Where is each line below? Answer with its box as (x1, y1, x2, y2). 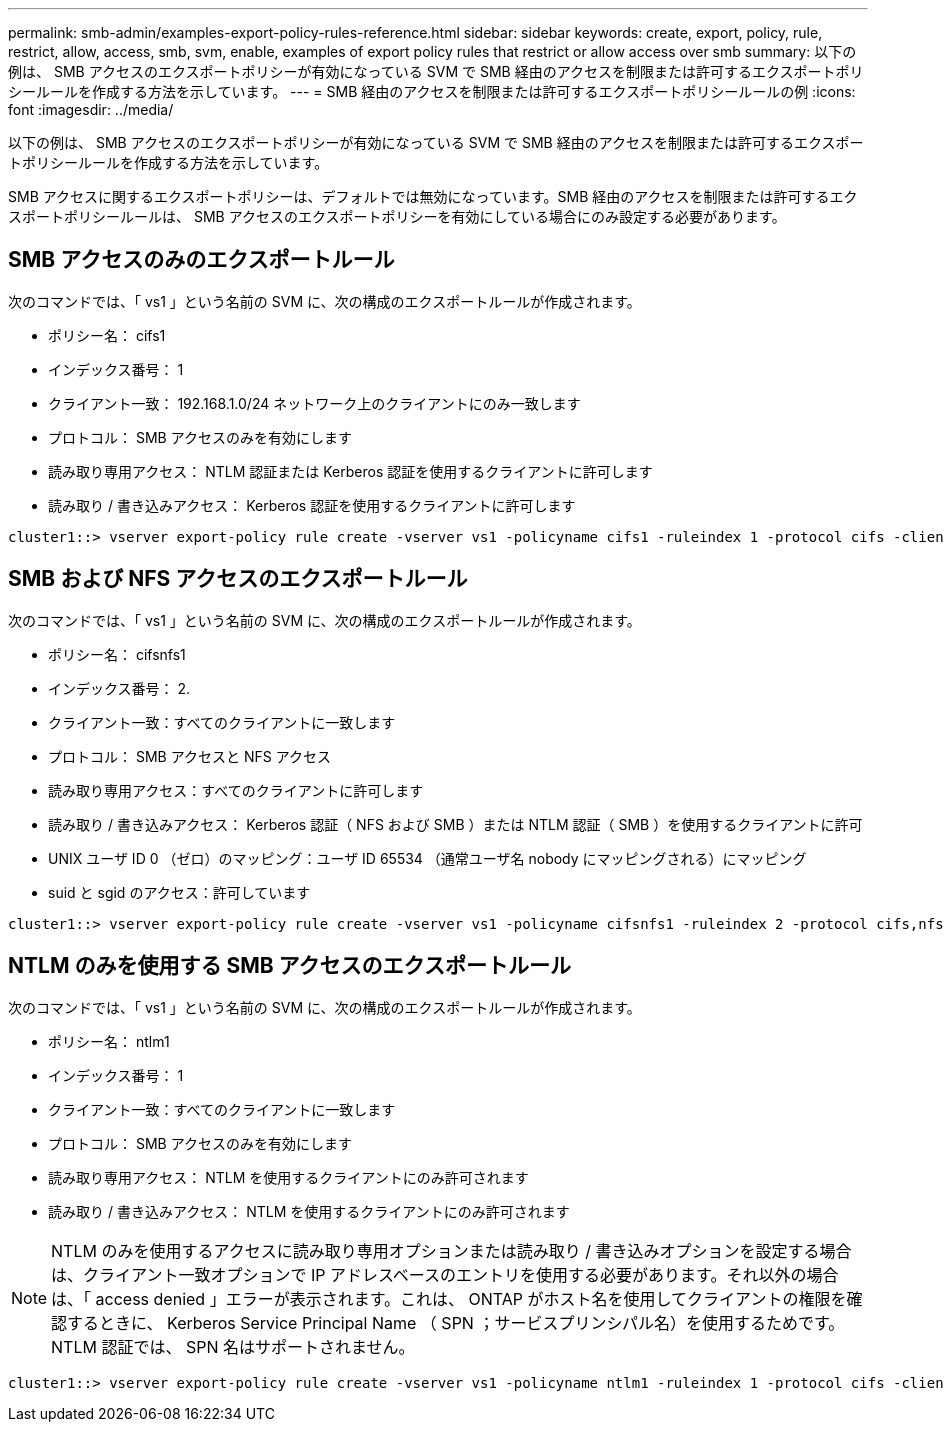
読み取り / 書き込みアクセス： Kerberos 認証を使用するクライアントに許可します (48, 496, 576, 514)
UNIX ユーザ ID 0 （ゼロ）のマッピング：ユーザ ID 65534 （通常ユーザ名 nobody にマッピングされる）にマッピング (48, 849, 807, 867)
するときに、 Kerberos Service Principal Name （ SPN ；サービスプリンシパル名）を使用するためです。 (67, 1312, 845, 1333)
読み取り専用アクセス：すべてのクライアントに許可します (48, 781, 424, 799)
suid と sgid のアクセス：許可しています (48, 883, 311, 901)
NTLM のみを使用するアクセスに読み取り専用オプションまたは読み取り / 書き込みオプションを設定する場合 (51, 1240, 852, 1261)
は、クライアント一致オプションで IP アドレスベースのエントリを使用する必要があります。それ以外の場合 (51, 1264, 839, 1285)
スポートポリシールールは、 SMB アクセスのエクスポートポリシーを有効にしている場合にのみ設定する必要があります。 (8, 208, 786, 225)
